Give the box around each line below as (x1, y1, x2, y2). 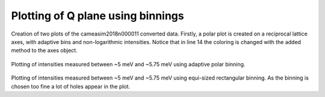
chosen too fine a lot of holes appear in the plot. (11, 83, 131, 90)
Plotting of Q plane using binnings (11, 9, 184, 22)
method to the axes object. (11, 47, 78, 54)
